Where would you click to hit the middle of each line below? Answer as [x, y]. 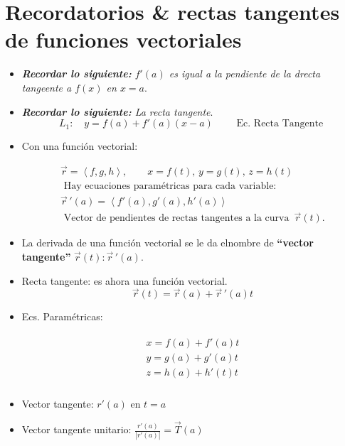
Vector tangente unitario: [76, 429]
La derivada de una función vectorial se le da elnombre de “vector [168, 243]
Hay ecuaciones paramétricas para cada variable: [170, 186]
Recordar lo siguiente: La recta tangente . [117, 111]
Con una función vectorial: [80, 146]
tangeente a [47, 87]
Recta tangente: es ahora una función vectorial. [124, 280]
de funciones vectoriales [123, 39]
